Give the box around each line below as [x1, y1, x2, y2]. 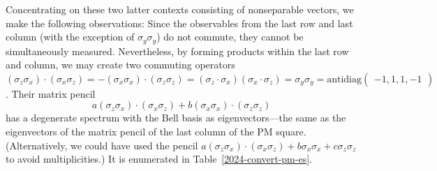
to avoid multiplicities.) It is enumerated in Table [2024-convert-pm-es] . [6, 151, 312, 166]
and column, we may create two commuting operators [6, 57, 235, 72]
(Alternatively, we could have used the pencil [6, 137, 198, 152]
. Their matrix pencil [6, 86, 96, 101]
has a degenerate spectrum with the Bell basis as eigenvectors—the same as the [6, 110, 346, 125]
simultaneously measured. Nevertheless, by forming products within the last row [6, 43, 349, 58]
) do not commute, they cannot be [156, 29, 304, 44]
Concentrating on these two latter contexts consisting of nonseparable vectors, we [6, 2, 354, 16]
